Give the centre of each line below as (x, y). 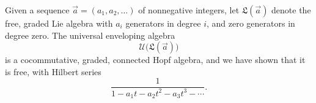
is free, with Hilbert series (53, 71)
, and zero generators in (251, 23)
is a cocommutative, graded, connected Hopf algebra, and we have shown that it (155, 60)
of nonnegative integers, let (189, 10)
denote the (291, 10)
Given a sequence (37, 10)
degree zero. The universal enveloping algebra (90, 35)
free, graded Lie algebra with (59, 23)
